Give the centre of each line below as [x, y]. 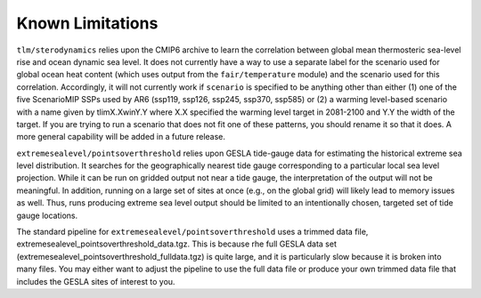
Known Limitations [87, 23]
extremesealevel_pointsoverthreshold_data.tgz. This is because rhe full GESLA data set [177, 244]
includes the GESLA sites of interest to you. [96, 281]
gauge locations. [47, 215]
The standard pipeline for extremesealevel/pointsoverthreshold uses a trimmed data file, [192, 232]
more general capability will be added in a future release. [121, 137]
